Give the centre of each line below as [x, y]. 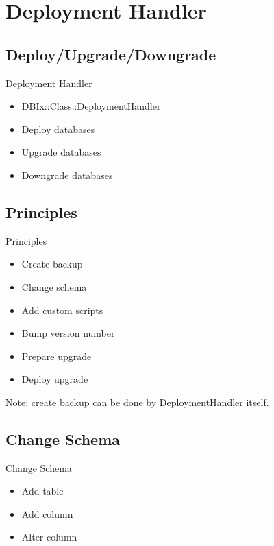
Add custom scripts [62, 310]
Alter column [49, 537]
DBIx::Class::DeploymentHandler [91, 106]
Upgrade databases [61, 152]
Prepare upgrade [57, 356]
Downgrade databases [67, 175]
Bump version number [68, 333]
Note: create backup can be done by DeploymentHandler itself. [137, 402]
